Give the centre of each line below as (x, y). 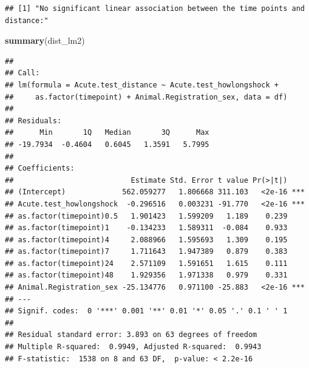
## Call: (22, 73)
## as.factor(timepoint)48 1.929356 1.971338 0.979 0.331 (146, 275)
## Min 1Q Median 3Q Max (107, 133)
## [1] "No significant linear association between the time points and (155, 9)
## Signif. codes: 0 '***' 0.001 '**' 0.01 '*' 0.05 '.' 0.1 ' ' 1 (146, 311)
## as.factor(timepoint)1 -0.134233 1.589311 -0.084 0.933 (146, 228)
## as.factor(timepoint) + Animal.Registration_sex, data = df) (146, 97)
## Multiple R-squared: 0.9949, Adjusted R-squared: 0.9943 (133, 347)
